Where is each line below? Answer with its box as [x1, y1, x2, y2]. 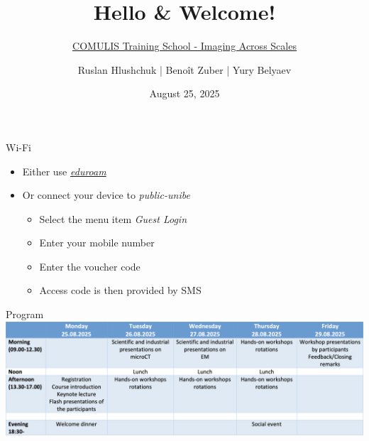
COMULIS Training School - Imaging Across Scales [72, 38, 297, 53]
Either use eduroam [22, 163, 106, 178]
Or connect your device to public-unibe [22, 187, 190, 202]
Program [6, 307, 44, 322]
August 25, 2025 [149, 86, 220, 101]
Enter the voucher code [39, 258, 141, 273]
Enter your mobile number [39, 235, 155, 250]
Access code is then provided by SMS [39, 283, 202, 298]
